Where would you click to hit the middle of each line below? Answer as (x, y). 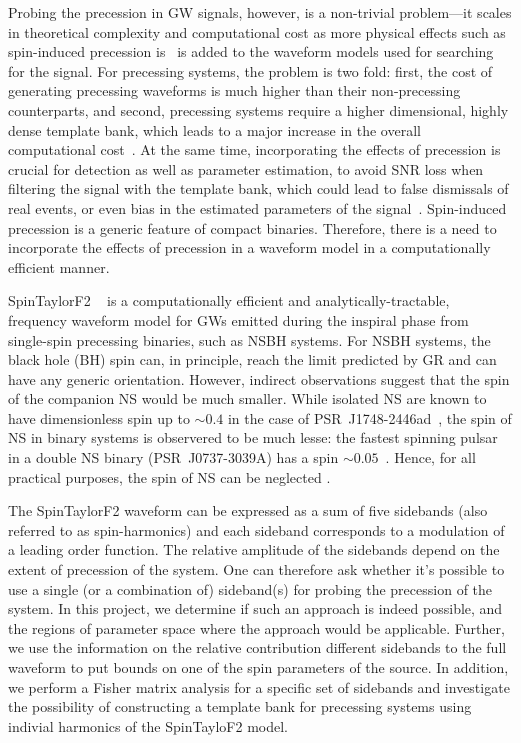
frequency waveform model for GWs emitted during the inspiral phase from (238, 319)
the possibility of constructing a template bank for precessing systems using (240, 706)
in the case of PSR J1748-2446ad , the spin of (369, 417)
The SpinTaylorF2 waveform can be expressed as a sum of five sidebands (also (248, 510)
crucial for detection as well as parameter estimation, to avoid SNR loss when (246, 168)
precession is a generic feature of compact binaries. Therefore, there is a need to (252, 227)
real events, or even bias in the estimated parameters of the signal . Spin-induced (257, 207)
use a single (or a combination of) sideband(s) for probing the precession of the (250, 588)
